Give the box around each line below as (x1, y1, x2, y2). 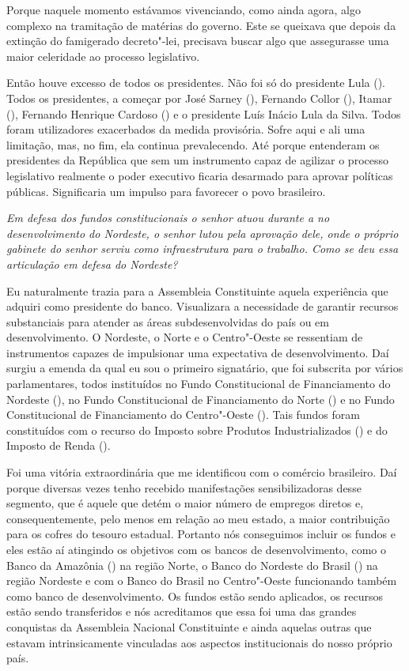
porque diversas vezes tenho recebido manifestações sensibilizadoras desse (6, 479, 362, 496)
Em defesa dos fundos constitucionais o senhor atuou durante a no (6, 209, 330, 226)
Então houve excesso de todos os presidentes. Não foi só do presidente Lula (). (6, 74, 385, 91)
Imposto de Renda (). (6, 437, 111, 454)
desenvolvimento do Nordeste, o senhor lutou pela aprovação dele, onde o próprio (6, 224, 399, 241)
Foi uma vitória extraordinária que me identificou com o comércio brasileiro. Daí (6, 464, 397, 481)
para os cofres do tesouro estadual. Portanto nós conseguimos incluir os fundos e (6, 526, 396, 542)
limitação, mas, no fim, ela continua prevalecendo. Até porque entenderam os (6, 136, 380, 153)
